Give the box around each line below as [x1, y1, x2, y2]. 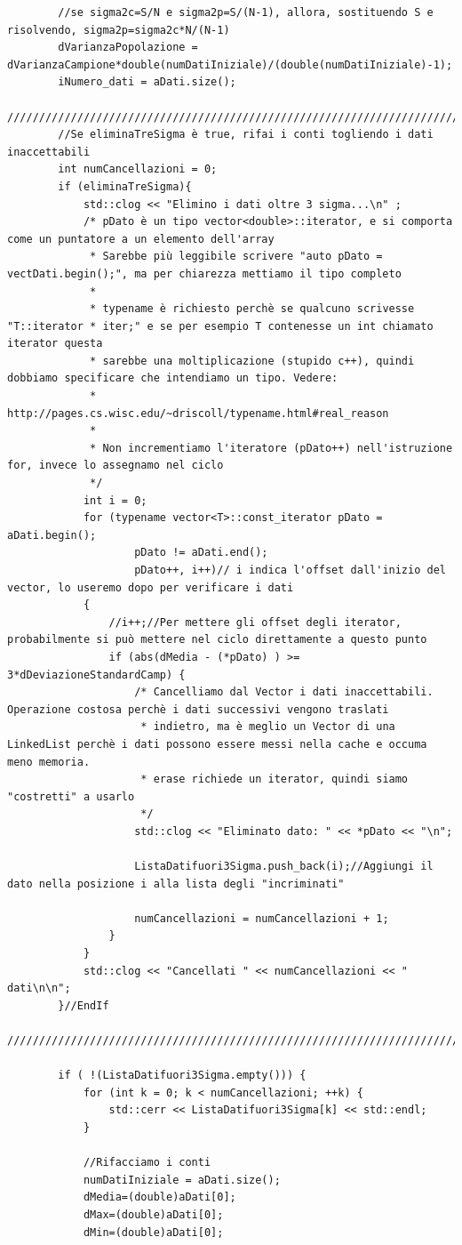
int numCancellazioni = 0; [58, 163, 218, 176]
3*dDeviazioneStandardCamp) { [7, 668, 186, 681]
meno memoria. [7, 755, 91, 768]
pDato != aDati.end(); [134, 546, 268, 559]
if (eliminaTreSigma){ [58, 180, 192, 193]
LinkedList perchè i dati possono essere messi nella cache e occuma [7, 737, 427, 751]
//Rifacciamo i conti [83, 1156, 211, 1169]
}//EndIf [58, 999, 109, 1012]
